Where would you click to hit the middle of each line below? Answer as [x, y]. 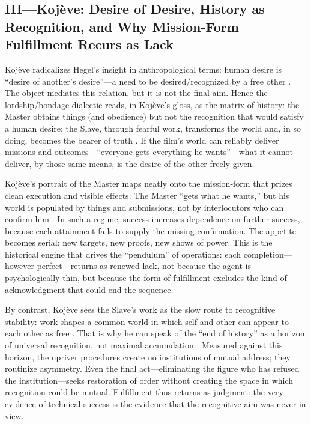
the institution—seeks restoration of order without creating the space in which [149, 380]
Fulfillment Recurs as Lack [89, 44]
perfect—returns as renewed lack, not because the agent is [144, 266]
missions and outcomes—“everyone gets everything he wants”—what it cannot [149, 152]
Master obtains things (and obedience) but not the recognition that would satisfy [154, 116]
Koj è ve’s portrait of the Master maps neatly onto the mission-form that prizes [149, 183]
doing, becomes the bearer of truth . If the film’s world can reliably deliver [142, 140]
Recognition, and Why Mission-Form [122, 26]
